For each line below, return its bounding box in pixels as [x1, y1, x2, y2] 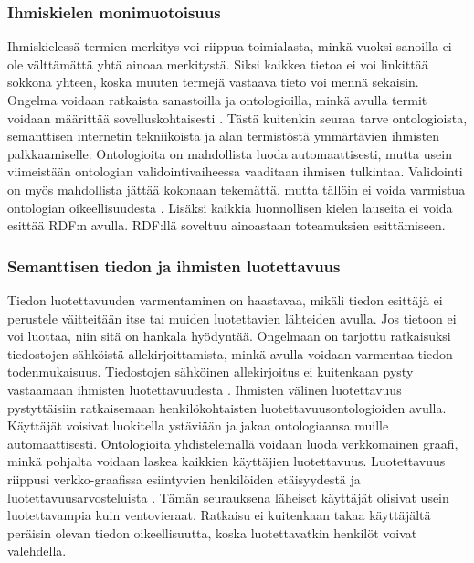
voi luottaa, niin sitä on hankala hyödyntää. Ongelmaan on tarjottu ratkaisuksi [7, 326, 451, 345]
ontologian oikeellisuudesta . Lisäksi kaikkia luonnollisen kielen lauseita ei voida [7, 197, 453, 217]
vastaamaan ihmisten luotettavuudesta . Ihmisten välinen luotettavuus [7, 379, 402, 398]
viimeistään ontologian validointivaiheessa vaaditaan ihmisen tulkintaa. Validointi [7, 162, 463, 181]
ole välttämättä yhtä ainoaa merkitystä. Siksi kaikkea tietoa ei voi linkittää [7, 54, 428, 73]
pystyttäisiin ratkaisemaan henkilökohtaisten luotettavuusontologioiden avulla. [7, 398, 447, 417]
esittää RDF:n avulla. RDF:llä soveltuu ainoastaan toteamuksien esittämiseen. [7, 216, 446, 235]
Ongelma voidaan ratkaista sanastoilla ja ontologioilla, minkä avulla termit [7, 90, 427, 109]
